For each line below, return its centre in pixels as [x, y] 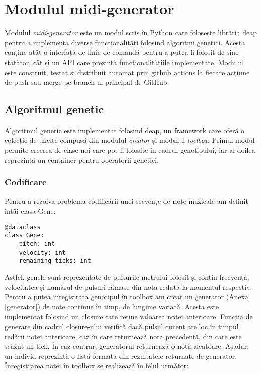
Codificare [26, 182]
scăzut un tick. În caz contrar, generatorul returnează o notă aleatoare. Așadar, [127, 346]
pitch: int [37, 244]
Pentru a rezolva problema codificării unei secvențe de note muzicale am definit [126, 201]
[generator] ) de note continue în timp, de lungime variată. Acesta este [112, 306]
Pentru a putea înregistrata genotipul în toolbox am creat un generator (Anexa [127, 297]
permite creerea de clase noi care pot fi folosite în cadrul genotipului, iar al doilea [130, 150]
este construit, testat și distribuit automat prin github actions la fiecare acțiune [127, 72]
